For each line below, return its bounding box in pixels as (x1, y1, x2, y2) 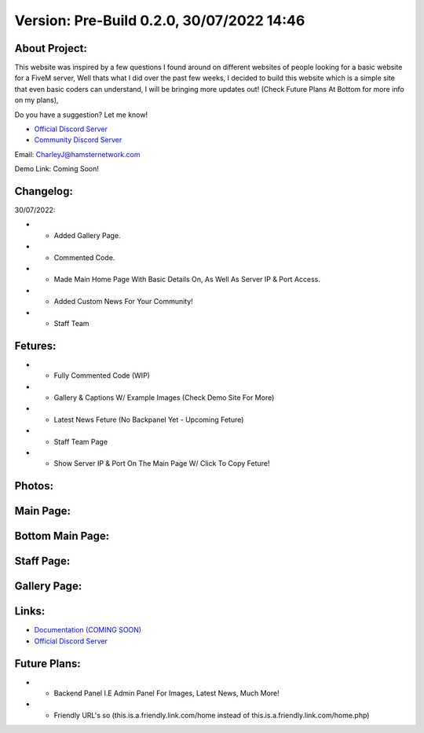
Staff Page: (14, 555, 71, 568)
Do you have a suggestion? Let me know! (14, 110, 148, 119)
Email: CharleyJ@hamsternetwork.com (14, 149, 141, 159)
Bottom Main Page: (14, 530, 110, 543)
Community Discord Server (34, 135, 122, 145)
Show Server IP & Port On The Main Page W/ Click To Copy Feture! (53, 459, 270, 468)
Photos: (14, 479, 54, 493)
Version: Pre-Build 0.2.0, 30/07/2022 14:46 (14, 12, 305, 29)
